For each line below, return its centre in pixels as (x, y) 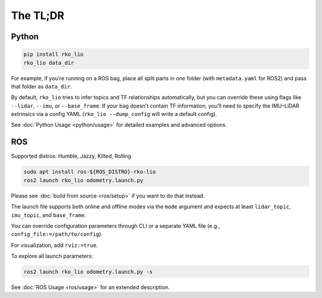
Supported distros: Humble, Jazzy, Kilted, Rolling (71, 156)
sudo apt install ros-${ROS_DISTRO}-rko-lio (90, 172)
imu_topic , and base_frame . (49, 215)
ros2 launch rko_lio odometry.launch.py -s (88, 272)
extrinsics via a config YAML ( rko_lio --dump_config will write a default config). (114, 114)
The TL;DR (38, 15)
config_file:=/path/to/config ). (57, 234)
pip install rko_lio (53, 54)
